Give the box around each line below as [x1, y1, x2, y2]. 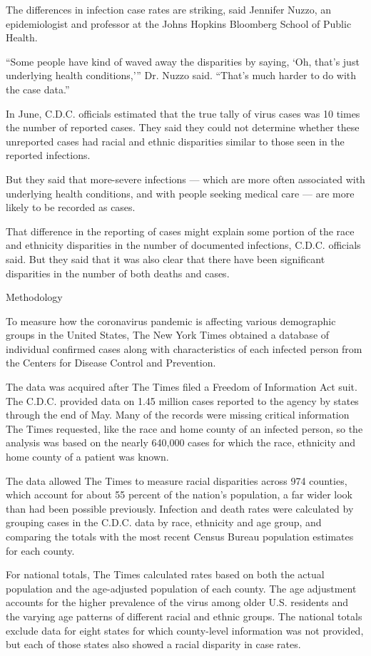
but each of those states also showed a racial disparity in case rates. [6, 637, 301, 652]
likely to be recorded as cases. [6, 200, 136, 215]
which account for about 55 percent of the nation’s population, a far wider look [6, 487, 353, 502]
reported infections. [6, 148, 91, 163]
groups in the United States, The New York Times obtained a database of [6, 327, 330, 342]
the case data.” [6, 81, 70, 96]
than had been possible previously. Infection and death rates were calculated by [6, 501, 354, 516]
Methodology [6, 289, 63, 304]
